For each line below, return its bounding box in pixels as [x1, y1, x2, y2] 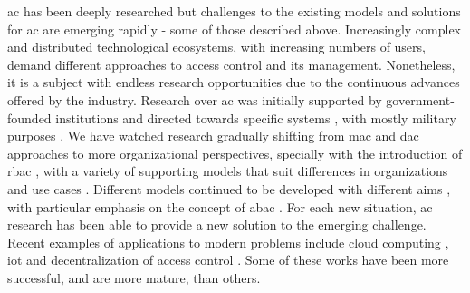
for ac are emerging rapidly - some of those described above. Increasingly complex [7, 19, 462, 38]
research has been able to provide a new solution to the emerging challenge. [7, 215, 427, 234]
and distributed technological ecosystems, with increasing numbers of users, [7, 37, 426, 56]
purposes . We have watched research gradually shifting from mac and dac [7, 126, 419, 145]
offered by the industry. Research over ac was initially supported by [7, 90, 382, 109]
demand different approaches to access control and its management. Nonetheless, [7, 54, 456, 73]
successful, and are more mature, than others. [7, 268, 261, 287]
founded [7, 108, 52, 127]
